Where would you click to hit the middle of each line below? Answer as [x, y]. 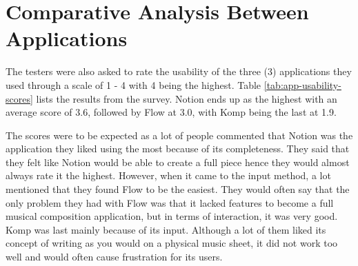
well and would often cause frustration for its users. [114, 257]
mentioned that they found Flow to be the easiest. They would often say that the [178, 189]
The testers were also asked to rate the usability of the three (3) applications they [179, 71]
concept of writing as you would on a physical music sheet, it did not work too [172, 243]
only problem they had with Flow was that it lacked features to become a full [170, 202]
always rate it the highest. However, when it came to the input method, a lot [168, 175]
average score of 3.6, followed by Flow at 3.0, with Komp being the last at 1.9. [171, 112]
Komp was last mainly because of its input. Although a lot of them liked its [166, 229]
